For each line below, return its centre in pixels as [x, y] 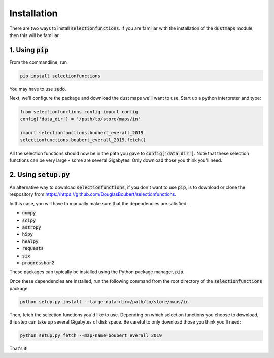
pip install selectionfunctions [60, 76]
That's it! [19, 349]
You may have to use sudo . [38, 89]
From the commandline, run [38, 62]
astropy [32, 227]
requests [33, 249]
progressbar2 [38, 263]
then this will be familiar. [35, 35]
